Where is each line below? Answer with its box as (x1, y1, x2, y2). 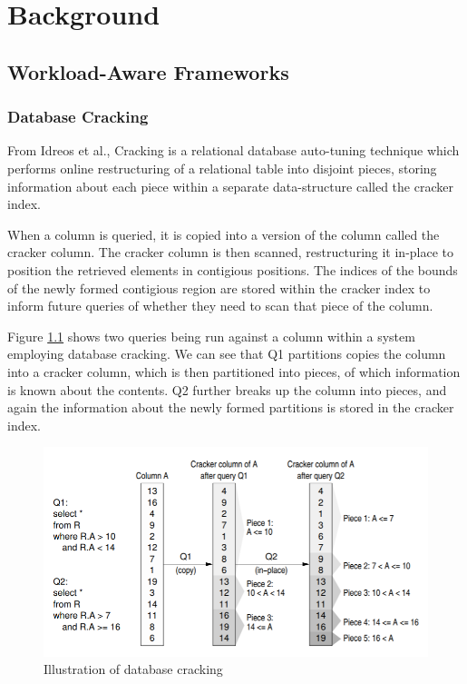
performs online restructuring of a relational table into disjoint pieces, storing (7, 158, 437, 177)
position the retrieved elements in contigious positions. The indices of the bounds (7, 260, 458, 279)
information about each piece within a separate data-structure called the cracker (7, 176, 453, 195)
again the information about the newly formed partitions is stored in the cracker (7, 398, 454, 417)
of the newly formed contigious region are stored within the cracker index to (7, 278, 431, 297)
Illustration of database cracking (44, 659, 223, 679)
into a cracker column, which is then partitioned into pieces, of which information (7, 362, 461, 381)
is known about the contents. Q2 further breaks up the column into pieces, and (7, 380, 447, 399)
